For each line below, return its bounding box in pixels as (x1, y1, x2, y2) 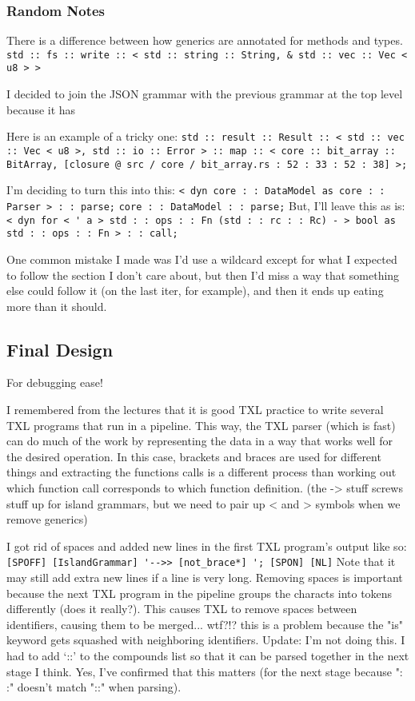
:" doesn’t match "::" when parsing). (6, 679, 182, 695)
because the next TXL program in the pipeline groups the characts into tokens (6, 584, 393, 601)
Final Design (6, 337, 114, 361)
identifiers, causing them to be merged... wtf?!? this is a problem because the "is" (6, 615, 403, 632)
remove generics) (6, 511, 88, 528)
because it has (6, 101, 76, 117)
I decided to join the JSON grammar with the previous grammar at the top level (6, 86, 403, 102)
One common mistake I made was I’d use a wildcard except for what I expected (6, 250, 397, 267)
